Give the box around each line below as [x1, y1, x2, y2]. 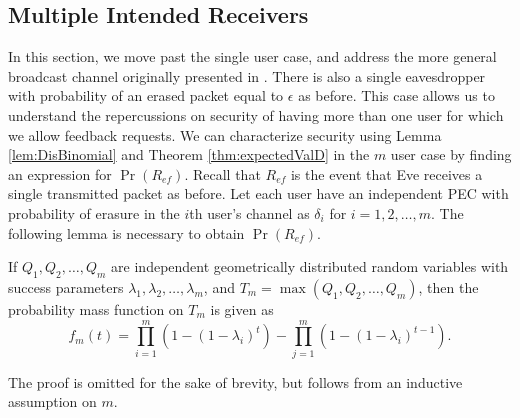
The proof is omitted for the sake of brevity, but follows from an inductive [8, 371, 463, 392]
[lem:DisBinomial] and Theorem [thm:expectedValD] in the [8, 144, 370, 165]
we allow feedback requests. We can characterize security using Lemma [8, 124, 442, 145]
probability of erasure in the [8, 202, 180, 223]
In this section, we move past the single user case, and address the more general [8, 46, 497, 67]
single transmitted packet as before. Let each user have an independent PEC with [8, 183, 509, 204]
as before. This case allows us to [298, 85, 495, 106]
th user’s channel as [189, 202, 310, 223]
